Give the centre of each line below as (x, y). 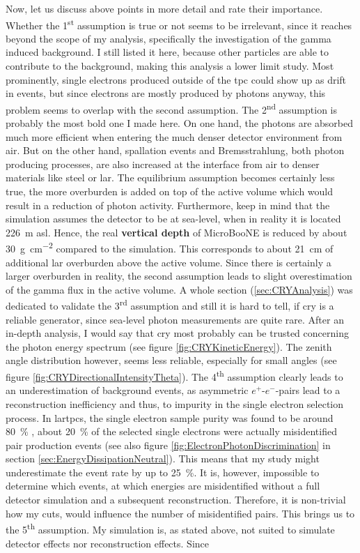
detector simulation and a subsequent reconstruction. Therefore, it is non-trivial (176, 500)
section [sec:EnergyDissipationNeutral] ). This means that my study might (163, 459)
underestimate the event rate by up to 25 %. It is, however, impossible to (163, 472)
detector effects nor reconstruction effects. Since (107, 543)
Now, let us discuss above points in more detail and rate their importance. (164, 8)
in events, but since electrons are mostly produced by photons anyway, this (166, 93)
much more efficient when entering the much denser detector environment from (174, 136)
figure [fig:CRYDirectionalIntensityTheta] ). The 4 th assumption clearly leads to (174, 376)
